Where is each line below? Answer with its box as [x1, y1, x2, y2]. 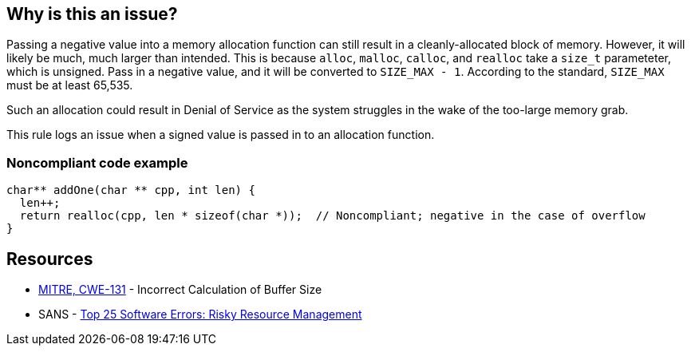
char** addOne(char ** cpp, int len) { [6, 184, 255, 197]
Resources [6, 248, 93, 269]
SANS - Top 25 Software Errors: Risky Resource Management [38, 307, 362, 322]
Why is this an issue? [6, 4, 178, 24]
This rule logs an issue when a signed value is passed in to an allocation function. [6, 128, 435, 142]
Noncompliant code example [6, 154, 188, 171]
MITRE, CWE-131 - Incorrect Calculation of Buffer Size [38, 283, 322, 297]
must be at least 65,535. [6, 78, 133, 93]
